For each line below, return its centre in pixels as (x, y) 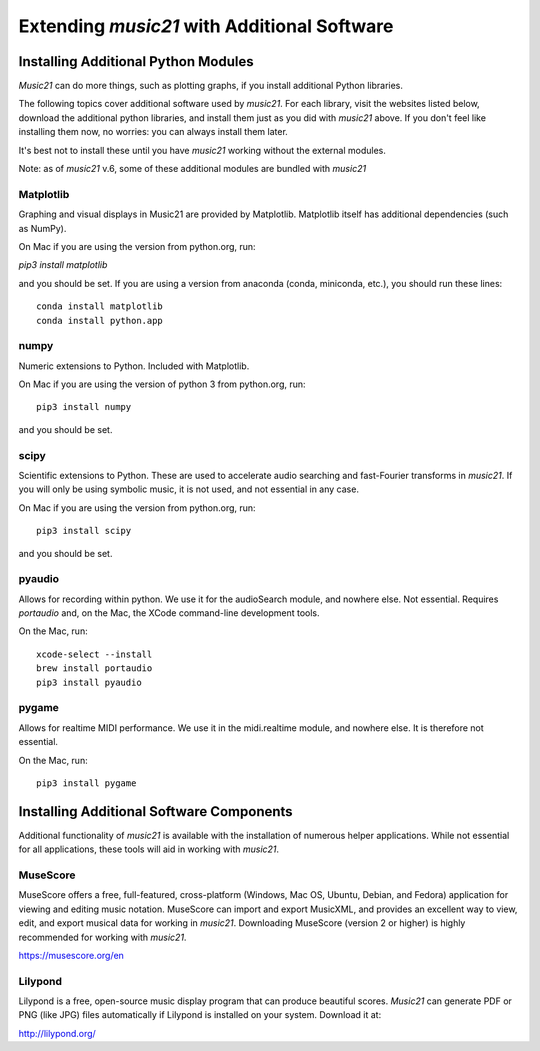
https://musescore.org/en (71, 955)
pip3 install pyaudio (89, 682)
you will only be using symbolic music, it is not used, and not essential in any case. (189, 489)
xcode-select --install (94, 654)
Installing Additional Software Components (156, 811)
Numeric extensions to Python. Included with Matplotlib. (134, 366)
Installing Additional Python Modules (136, 61)
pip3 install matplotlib (63, 265)
